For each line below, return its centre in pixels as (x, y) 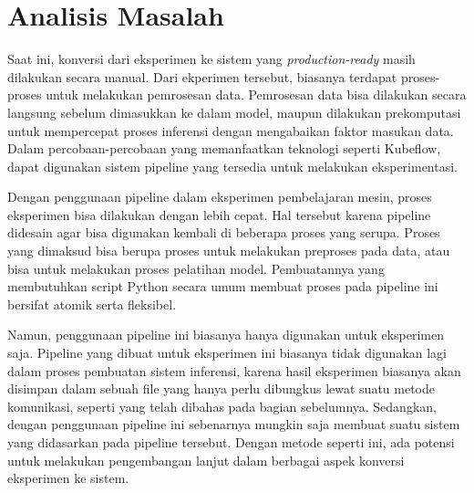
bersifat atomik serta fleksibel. (92, 304)
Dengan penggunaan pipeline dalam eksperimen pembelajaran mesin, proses (220, 197)
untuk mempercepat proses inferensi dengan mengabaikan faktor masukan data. (231, 130)
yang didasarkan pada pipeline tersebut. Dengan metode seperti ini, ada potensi (231, 442)
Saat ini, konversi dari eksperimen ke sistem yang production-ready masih (211, 59)
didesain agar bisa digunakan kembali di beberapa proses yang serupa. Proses (224, 232)
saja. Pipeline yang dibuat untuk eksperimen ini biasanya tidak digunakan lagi (227, 353)
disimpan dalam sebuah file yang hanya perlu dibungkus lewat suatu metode (221, 388)
